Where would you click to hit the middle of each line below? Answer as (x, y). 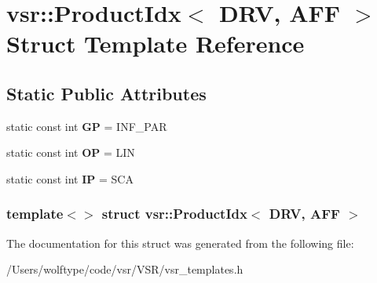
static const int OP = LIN (71, 152)
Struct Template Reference (156, 44)
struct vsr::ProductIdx (174, 214)
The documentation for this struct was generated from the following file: (180, 243)
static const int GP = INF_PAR (87, 126)
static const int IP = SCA (70, 178)
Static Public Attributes (106, 93)
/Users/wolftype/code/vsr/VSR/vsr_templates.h (125, 269)
